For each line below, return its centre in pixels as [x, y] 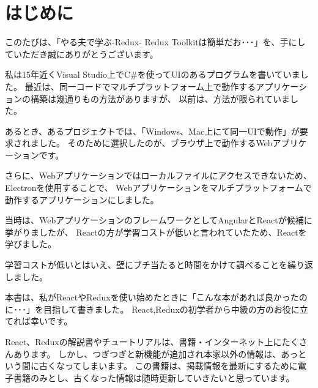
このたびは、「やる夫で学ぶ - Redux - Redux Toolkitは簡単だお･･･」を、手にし [155, 42]
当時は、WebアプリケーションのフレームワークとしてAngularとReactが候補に [159, 220]
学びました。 [31, 244]
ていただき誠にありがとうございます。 [82, 54]
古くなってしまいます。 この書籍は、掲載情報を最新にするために [168, 366]
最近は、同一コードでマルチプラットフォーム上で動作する [140, 86]
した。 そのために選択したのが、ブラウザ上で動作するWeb [156, 143]
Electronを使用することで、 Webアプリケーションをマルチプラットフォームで [158, 188]
